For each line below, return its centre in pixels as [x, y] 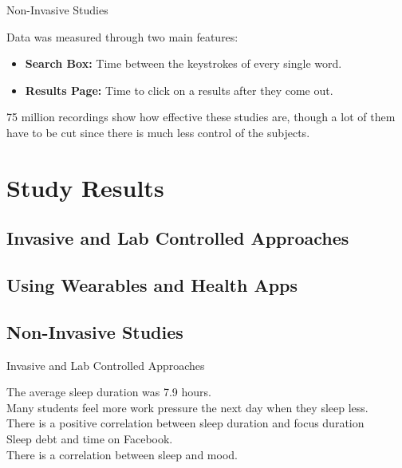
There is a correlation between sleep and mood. [122, 454]
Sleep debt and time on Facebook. [90, 439]
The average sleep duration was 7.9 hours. [109, 392]
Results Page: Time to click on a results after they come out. [179, 90]
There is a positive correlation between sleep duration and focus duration [185, 423]
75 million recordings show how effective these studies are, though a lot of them [201, 117]
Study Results [85, 187]
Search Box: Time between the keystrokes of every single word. [183, 63]
